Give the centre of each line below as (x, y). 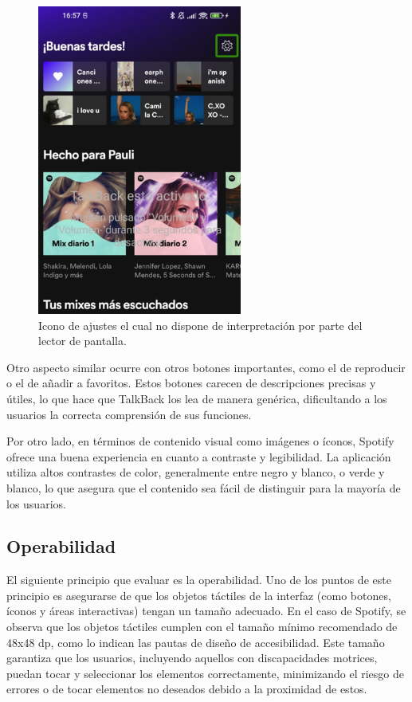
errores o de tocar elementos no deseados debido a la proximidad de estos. (187, 689)
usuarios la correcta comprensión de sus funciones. (129, 414)
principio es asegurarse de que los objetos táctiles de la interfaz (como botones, (199, 595)
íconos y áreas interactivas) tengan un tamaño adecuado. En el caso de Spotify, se (206, 611)
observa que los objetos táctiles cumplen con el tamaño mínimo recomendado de (202, 627)
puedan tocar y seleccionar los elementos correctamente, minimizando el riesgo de (205, 673)
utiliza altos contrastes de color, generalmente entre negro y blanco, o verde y (196, 472)
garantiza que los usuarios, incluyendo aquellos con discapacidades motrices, (192, 658)
